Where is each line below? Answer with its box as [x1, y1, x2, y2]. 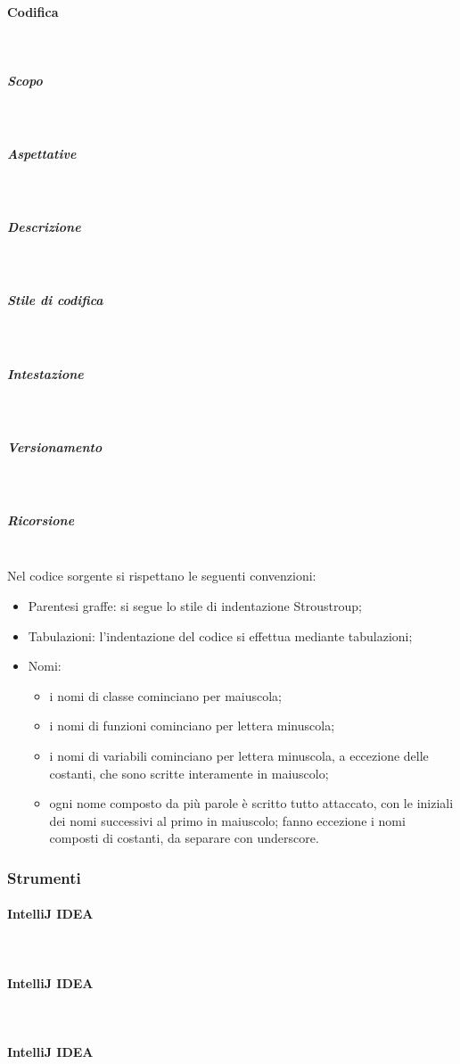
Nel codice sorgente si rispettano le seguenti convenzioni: [7, 566, 316, 585]
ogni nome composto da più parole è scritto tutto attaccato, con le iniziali [49, 794, 454, 812]
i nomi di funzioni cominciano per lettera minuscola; [49, 716, 335, 735]
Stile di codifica [7, 291, 103, 309]
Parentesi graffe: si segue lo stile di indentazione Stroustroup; [28, 597, 362, 615]
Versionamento [7, 437, 103, 456]
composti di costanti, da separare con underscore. [49, 829, 319, 847]
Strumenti [7, 866, 81, 888]
